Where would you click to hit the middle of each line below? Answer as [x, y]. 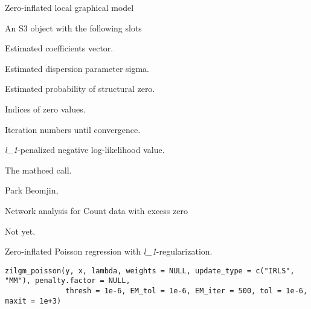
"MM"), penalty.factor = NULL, [68, 281]
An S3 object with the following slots [73, 28]
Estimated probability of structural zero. [80, 89]
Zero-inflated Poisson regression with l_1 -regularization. [109, 251]
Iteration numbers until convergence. [73, 129]
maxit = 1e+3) [33, 301]
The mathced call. [38, 170]
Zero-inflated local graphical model [69, 7]
